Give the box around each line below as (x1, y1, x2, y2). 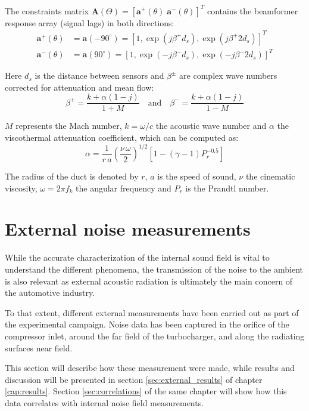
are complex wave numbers (179, 69, 277, 82)
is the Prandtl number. (185, 181, 269, 194)
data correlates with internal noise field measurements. (5, 396, 204, 409)
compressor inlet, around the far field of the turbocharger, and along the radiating (5, 329, 305, 342)
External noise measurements (5, 217, 251, 241)
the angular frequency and (76, 181, 171, 194)
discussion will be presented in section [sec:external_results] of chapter (5, 373, 263, 385)
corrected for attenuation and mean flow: (5, 81, 154, 93)
